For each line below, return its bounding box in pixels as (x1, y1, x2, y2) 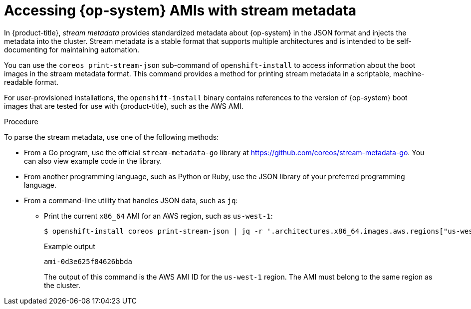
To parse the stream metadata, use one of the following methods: (4, 132, 219, 141)
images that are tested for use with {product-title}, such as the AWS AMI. (4, 101, 243, 110)
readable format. (4, 77, 59, 86)
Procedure (4, 117, 38, 126)
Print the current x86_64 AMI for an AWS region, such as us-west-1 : (44, 211, 273, 220)
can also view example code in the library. (24, 156, 162, 165)
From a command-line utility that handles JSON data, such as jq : (24, 196, 238, 205)
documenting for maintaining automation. (4, 45, 139, 54)
